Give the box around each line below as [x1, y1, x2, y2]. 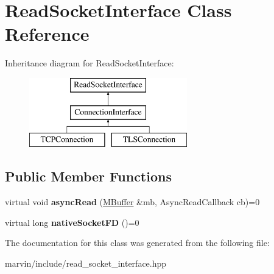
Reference [5, 21, 90, 46]
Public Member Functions [5, 167, 172, 186]
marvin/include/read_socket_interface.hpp [5, 256, 167, 269]
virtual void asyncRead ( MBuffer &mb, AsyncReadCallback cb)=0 [5, 195, 260, 208]
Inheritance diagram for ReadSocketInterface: [5, 57, 174, 69]
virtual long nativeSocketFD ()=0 [5, 216, 139, 228]
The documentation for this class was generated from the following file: [5, 236, 270, 249]
